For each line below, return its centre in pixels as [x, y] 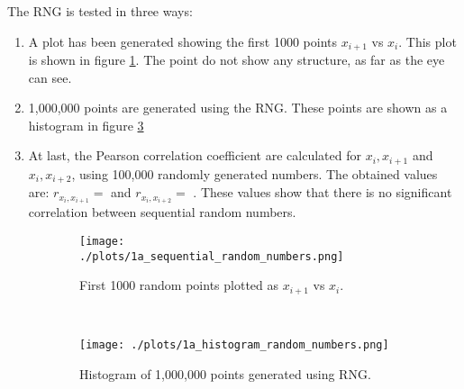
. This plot [428, 41]
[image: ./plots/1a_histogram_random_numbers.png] [234, 345]
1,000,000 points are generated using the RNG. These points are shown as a [238, 108]
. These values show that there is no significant [323, 192]
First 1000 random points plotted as [179, 285]
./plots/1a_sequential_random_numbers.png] [212, 256]
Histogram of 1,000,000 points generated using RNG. [225, 374]
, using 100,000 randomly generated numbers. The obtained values [255, 173]
